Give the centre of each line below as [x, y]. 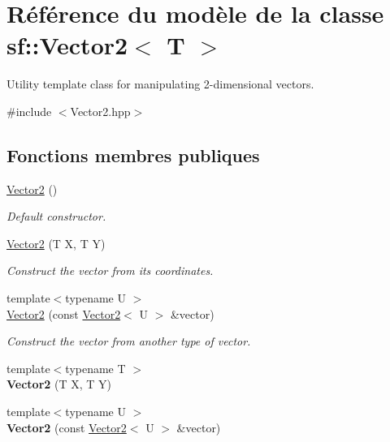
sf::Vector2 [67, 45]
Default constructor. [56, 216]
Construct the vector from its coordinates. [110, 270]
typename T [95, 368]
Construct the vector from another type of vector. [129, 341]
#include [29, 111]
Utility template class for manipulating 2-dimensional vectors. [160, 84]
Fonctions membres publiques [133, 154]
